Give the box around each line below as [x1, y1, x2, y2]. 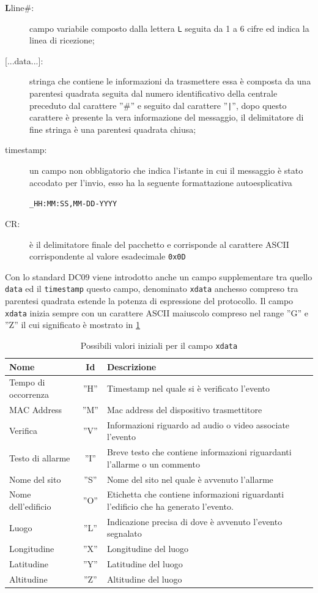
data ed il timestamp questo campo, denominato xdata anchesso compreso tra [5, 282, 298, 295]
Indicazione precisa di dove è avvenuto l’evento [106, 515, 283, 528]
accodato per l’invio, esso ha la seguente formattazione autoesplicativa [29, 176, 292, 188]
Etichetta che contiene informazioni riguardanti [106, 488, 284, 501]
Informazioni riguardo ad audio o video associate [106, 418, 290, 431]
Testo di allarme [9, 451, 70, 464]
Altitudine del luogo [106, 572, 182, 585]
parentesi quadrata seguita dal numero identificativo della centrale [29, 87, 278, 100]
